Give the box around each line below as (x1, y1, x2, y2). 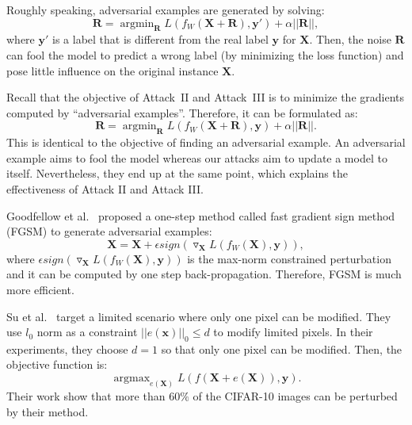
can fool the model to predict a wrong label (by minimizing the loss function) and (6, 46, 404, 63)
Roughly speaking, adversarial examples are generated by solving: (6, 2, 325, 17)
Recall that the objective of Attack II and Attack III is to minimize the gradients (6, 89, 405, 105)
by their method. (6, 403, 89, 419)
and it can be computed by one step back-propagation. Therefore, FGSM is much (6, 266, 402, 282)
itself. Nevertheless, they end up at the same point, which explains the (6, 165, 348, 182)
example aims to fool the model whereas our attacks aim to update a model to (6, 149, 387, 166)
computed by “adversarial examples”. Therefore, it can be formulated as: (6, 104, 358, 121)
